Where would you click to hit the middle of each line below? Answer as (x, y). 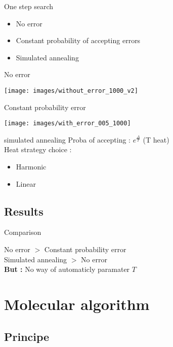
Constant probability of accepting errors (78, 40)
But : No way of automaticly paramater (67, 269)
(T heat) (156, 139)
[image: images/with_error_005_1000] (68, 124)
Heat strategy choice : (38, 149)
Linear (26, 183)
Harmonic (31, 167)
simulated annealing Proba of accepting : (68, 139)
